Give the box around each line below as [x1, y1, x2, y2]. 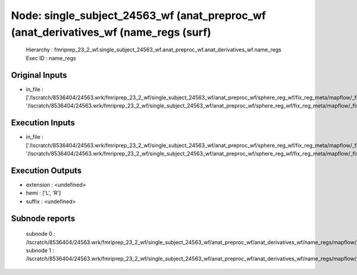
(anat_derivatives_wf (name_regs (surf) [11, 26, 211, 39]
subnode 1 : [26, 246, 55, 254]
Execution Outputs [11, 165, 82, 175]
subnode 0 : [26, 230, 56, 238]
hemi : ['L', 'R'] [26, 189, 61, 197]
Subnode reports [11, 213, 76, 223]
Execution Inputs [11, 118, 76, 128]
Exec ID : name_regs [26, 54, 77, 62]
